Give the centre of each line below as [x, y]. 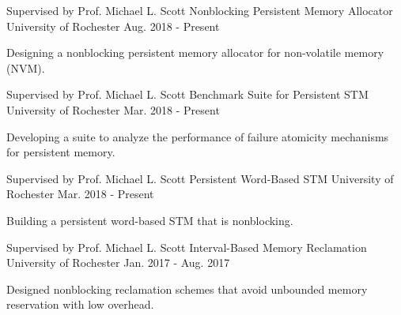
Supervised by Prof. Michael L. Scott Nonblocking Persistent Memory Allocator [200, 10]
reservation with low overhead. [80, 304]
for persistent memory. [61, 152]
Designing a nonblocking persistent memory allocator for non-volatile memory [195, 52]
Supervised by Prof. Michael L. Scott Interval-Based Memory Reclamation [187, 247]
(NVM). [26, 67]
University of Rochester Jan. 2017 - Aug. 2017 [118, 262]
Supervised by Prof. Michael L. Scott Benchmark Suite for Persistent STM [187, 94]
